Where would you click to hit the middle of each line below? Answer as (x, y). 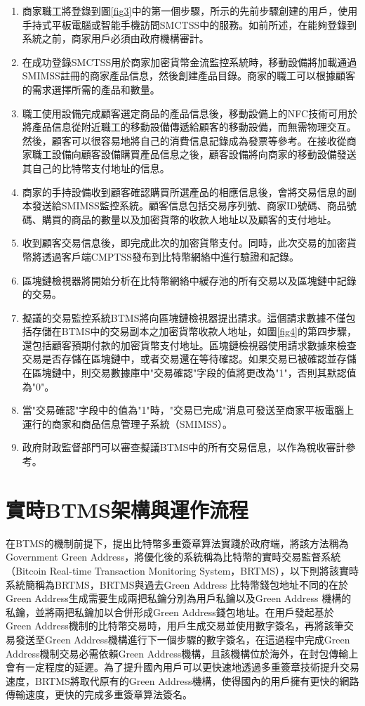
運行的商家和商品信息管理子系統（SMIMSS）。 (127, 423)
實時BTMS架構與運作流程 (127, 509)
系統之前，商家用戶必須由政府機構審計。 (115, 38)
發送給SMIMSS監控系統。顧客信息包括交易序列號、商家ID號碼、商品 (189, 205)
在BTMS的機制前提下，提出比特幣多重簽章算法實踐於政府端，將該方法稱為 (177, 543)
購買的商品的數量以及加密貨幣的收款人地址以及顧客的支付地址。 (189, 219)
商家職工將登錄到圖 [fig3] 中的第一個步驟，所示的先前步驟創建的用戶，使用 (190, 11)
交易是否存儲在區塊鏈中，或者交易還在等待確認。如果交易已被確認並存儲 (189, 359)
